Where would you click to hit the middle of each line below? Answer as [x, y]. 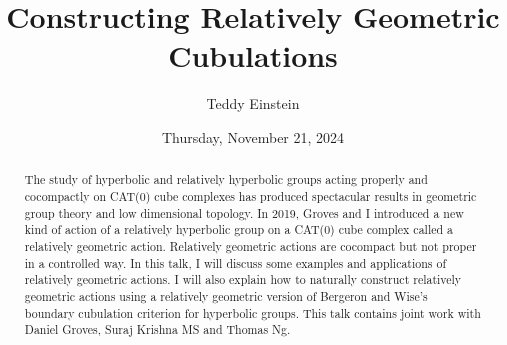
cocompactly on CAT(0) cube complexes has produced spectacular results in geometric [250, 195]
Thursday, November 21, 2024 [253, 136]
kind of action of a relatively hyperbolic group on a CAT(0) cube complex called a [238, 229]
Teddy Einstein [253, 103]
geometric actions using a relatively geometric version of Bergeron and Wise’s [226, 295]
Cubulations [253, 55]
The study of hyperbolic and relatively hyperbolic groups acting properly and [226, 179]
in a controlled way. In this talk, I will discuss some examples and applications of [235, 262]
